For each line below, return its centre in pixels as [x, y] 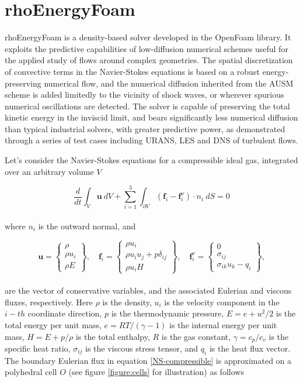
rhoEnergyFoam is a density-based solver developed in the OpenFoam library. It [148, 37]
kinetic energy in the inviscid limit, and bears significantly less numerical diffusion [151, 117]
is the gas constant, [196, 336]
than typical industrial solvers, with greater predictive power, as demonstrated [145, 128]
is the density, [127, 302]
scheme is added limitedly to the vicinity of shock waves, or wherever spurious [144, 94]
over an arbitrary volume [49, 171]
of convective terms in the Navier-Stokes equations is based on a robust [132, 71]
